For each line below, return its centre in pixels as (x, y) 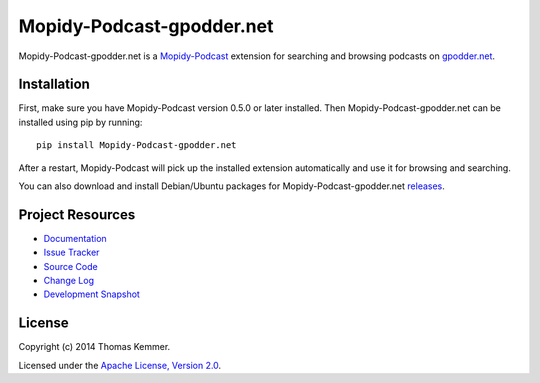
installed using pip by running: (80, 122)
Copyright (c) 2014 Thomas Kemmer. (94, 347)
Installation (54, 84)
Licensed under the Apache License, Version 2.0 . (120, 365)
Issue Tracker (71, 252)
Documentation (75, 238)
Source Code (71, 266)
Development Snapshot (91, 294)
